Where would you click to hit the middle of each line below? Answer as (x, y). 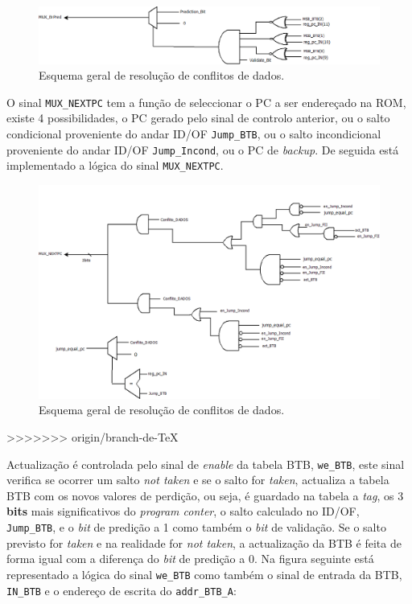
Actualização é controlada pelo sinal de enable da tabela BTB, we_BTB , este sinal (206, 464)
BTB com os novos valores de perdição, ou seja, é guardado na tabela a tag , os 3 (205, 495)
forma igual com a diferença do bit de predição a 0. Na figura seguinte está (190, 559)
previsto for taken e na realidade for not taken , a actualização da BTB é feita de (204, 542)
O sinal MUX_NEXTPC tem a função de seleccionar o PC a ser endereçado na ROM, (206, 102)
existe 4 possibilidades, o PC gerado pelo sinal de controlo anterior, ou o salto (198, 118)
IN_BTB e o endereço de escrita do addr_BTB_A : (122, 590)
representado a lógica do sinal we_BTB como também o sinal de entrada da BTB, (204, 574)
